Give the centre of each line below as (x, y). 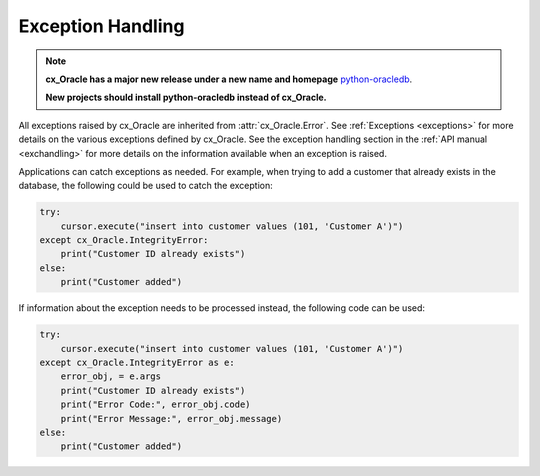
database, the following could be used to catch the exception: (146, 186)
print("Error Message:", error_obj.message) (171, 418)
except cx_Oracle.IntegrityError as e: (137, 362)
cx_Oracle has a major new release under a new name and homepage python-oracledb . (229, 79)
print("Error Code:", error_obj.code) (155, 404)
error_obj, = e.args (111, 376)
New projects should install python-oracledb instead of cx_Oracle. (186, 97)
